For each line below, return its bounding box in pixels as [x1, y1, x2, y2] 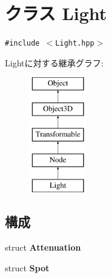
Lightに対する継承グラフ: [5, 56, 104, 69]
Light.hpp [55, 39, 95, 48]
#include [5, 39, 40, 48]
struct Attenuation [5, 241, 81, 254]
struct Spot [5, 261, 50, 274]
